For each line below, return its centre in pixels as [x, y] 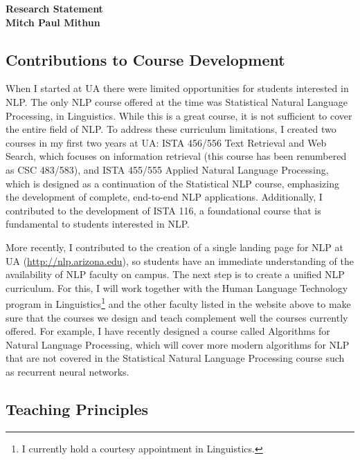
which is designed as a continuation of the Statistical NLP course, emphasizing [172, 183]
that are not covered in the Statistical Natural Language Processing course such [175, 358]
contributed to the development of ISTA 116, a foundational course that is [163, 210]
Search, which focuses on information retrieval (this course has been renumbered [176, 156]
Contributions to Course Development [145, 59]
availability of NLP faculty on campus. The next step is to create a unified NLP [175, 274]
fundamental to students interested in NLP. [98, 224]
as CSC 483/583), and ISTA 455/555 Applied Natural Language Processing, [167, 169]
